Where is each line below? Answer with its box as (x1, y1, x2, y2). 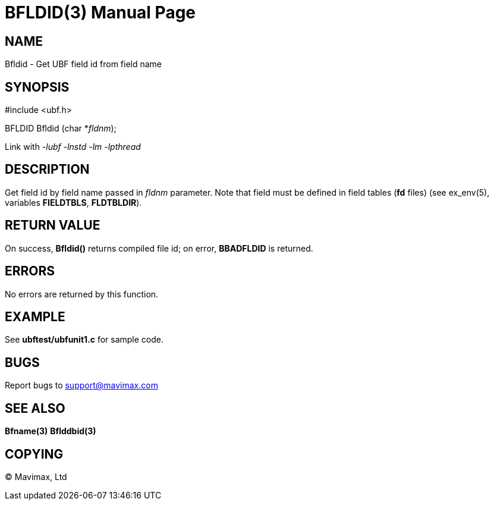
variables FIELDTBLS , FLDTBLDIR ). (5, 197, 142, 208)
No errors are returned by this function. (5, 288, 159, 299)
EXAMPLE (5, 309, 65, 324)
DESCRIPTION (5, 162, 90, 177)
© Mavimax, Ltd (5, 471, 67, 482)
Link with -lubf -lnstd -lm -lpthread (5, 142, 141, 152)
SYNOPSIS (5, 79, 70, 95)
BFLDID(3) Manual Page (5, 2, 196, 23)
